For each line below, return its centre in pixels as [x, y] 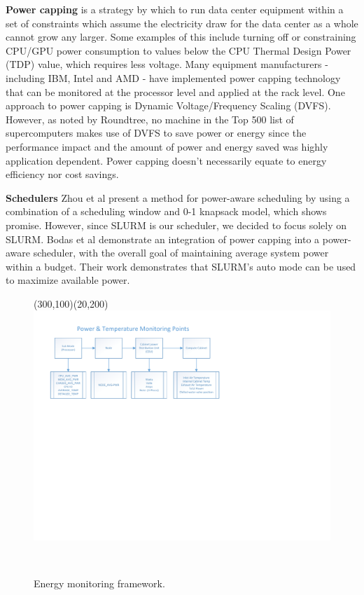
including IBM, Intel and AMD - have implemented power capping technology [173, 77]
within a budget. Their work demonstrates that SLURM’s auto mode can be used [181, 266]
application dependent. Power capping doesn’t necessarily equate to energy [166, 160]
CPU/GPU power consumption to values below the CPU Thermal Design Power [178, 50]
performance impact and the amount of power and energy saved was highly [167, 146]
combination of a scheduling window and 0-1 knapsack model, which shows [166, 211]
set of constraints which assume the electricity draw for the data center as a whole [182, 23]
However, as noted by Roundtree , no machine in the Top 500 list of [150, 119]
